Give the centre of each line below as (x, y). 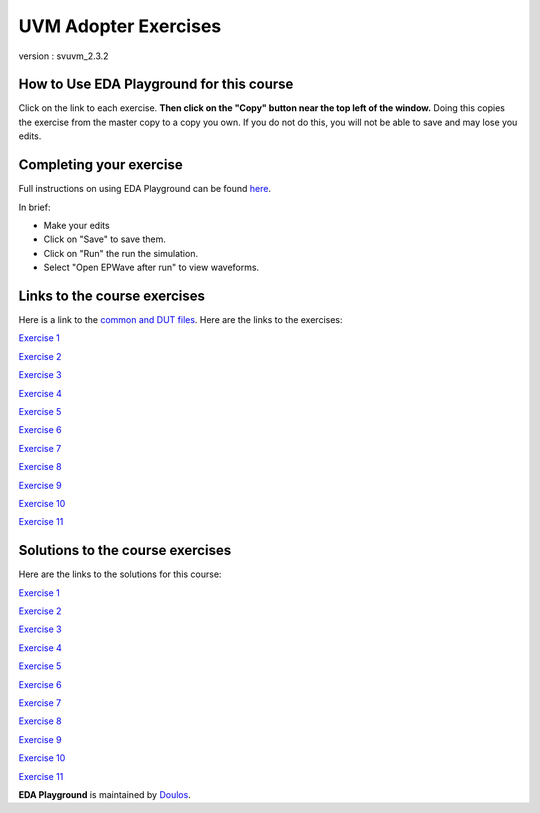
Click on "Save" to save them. (105, 239)
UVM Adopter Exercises (120, 26)
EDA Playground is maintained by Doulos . (105, 794)
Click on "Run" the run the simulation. (121, 253)
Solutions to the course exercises (125, 550)
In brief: (34, 207)
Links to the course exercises (111, 295)
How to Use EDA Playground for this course (156, 84)
